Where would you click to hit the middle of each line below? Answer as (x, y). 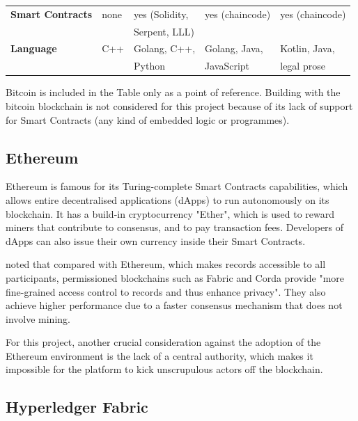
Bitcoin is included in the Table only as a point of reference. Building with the (173, 92)
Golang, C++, (165, 48)
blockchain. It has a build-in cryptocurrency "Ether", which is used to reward (170, 213)
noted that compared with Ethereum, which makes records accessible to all (166, 264)
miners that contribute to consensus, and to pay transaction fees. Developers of (175, 227)
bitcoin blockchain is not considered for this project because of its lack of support (179, 105)
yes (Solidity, (161, 14)
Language (34, 48)
